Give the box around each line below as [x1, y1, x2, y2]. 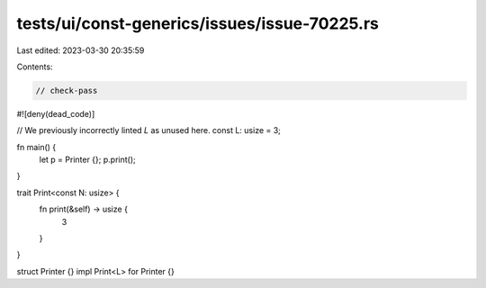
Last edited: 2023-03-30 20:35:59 [16, 45, 145, 56]
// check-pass [35, 85, 98, 95]
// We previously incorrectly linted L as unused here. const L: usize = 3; [16, 125, 281, 136]
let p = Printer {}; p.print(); [39, 154, 136, 166]
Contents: [16, 61, 53, 72]
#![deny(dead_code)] [16, 108, 95, 119]
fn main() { [16, 141, 57, 152]
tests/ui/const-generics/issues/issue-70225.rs [16, 13, 380, 33]
